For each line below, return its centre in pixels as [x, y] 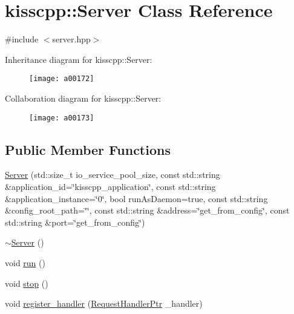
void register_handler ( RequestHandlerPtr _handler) [104, 303]
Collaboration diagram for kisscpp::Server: [83, 98]
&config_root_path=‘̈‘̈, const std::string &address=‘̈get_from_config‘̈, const [147, 210]
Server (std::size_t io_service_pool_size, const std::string [113, 175]
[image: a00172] [62, 79]
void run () [25, 262]
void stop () [27, 283]
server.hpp [71, 39]
